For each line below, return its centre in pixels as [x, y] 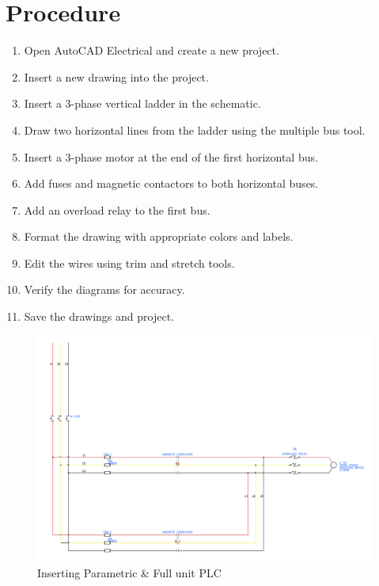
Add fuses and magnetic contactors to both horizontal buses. [171, 183]
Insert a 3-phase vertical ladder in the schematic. [142, 103]
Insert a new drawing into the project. [116, 76]
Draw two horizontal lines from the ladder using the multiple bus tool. [195, 129]
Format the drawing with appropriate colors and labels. [159, 236]
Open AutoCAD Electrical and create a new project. [152, 50]
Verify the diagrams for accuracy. [104, 289]
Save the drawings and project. [99, 316]
